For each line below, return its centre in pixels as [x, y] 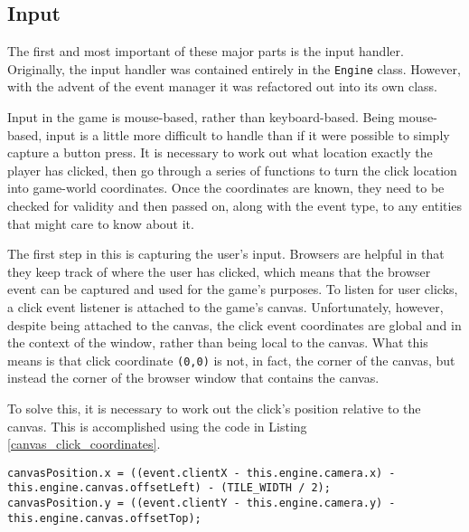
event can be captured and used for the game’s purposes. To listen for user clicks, [233, 289]
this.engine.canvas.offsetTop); [104, 518]
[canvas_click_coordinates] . [84, 444]
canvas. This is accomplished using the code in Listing [157, 426]
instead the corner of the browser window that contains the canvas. [193, 378]
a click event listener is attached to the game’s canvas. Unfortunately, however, [225, 306]
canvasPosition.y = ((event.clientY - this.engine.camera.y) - [202, 503]
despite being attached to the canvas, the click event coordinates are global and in [234, 324]
